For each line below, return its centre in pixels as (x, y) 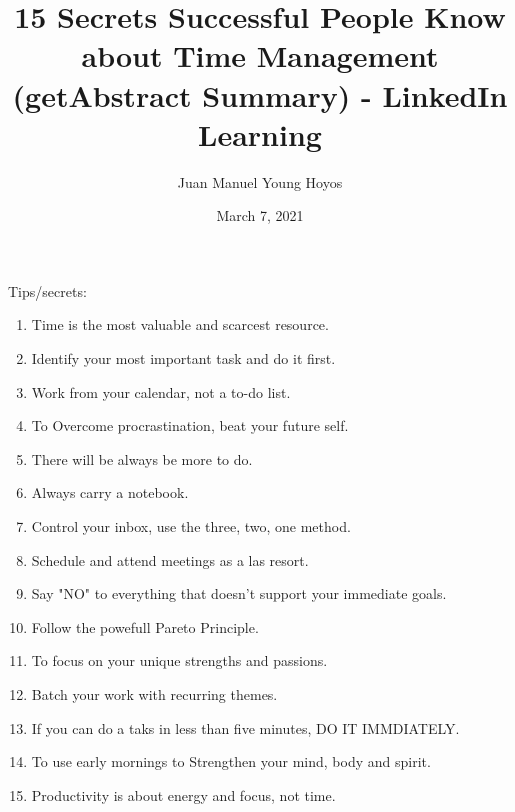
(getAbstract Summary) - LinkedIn (260, 94)
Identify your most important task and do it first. (183, 358)
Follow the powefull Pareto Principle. (145, 626)
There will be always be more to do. (142, 458)
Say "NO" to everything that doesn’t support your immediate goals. (239, 593)
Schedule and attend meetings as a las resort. (170, 559)
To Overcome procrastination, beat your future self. (190, 425)
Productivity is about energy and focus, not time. (183, 794)
